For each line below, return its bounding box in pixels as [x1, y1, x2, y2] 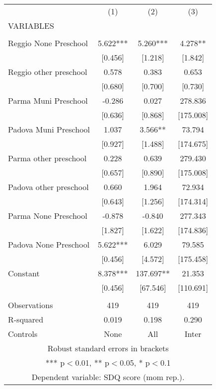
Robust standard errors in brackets [47, 342, 169, 354]
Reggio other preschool [8, 66, 87, 77]
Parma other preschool [8, 152, 87, 164]
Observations [8, 299, 53, 311]
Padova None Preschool [8, 239, 90, 250]
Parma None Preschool [8, 210, 87, 221]
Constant [8, 267, 40, 279]
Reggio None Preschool [8, 37, 88, 49]
